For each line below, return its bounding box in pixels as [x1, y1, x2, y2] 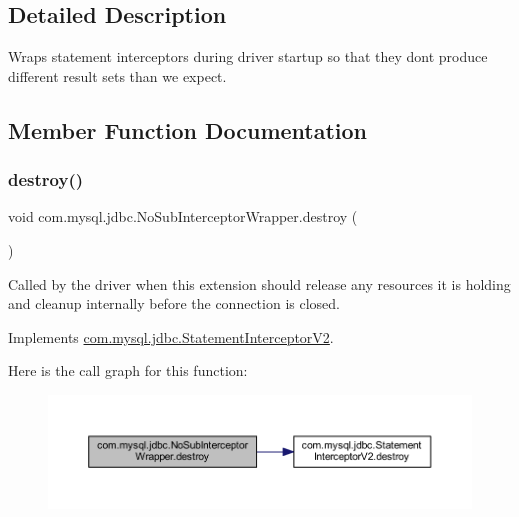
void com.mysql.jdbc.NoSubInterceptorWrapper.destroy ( [8, 206, 358, 227]
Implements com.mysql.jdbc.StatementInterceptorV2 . [8, 326, 334, 347]
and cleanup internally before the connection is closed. [8, 293, 340, 314]
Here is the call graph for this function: [8, 360, 248, 381]
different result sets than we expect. [8, 65, 227, 86]
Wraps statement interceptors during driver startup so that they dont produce [8, 46, 488, 67]
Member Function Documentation [8, 114, 368, 145]
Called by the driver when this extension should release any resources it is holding [8, 273, 511, 294]
